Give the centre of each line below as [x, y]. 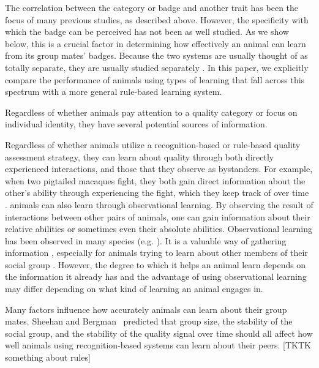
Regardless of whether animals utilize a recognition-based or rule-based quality [153, 144]
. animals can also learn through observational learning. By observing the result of [159, 204]
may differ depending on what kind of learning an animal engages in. [134, 289]
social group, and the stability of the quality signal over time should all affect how [159, 333]
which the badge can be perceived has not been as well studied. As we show [147, 32]
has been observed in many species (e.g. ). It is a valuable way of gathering [146, 240]
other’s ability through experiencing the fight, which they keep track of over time [157, 193]
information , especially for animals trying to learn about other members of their [156, 253]
